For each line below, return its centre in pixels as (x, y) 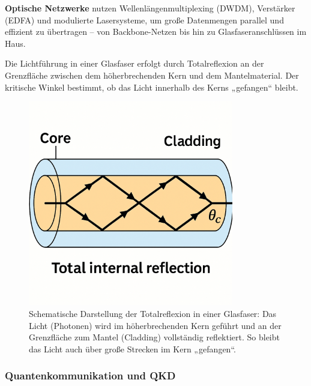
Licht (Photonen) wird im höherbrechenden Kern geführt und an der (155, 325)
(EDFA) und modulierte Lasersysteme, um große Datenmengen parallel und (144, 20)
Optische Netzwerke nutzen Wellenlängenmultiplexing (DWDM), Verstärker (150, 8)
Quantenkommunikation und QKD (90, 375)
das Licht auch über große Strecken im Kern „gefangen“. (132, 348)
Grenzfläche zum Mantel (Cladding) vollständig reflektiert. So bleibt (154, 337)
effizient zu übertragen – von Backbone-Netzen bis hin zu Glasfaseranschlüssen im (156, 32)
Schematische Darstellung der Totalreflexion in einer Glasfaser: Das (153, 313)
